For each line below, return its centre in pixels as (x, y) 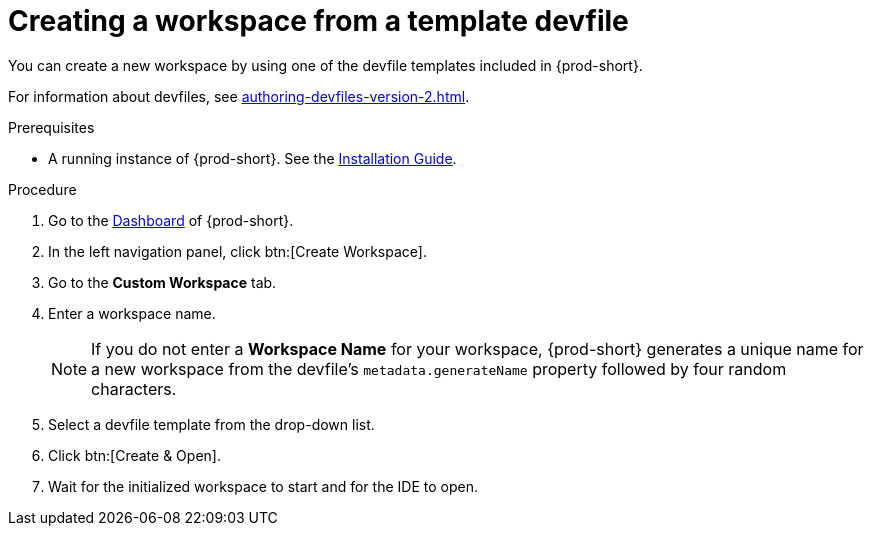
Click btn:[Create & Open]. (134, 455)
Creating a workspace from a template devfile (318, 21)
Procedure (42, 189)
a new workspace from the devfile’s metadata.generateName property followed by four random (439, 368)
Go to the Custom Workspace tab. (162, 282)
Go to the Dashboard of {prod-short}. (171, 220)
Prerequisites (51, 127)
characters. (134, 388)
